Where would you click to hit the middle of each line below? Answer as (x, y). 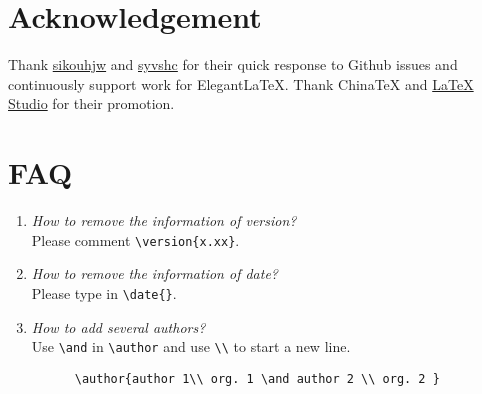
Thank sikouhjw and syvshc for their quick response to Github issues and (233, 64)
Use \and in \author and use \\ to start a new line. (191, 346)
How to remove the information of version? (164, 220)
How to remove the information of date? (154, 273)
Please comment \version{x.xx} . (135, 239)
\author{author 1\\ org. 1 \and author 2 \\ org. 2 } (257, 378)
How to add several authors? (118, 326)
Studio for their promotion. (91, 103)
